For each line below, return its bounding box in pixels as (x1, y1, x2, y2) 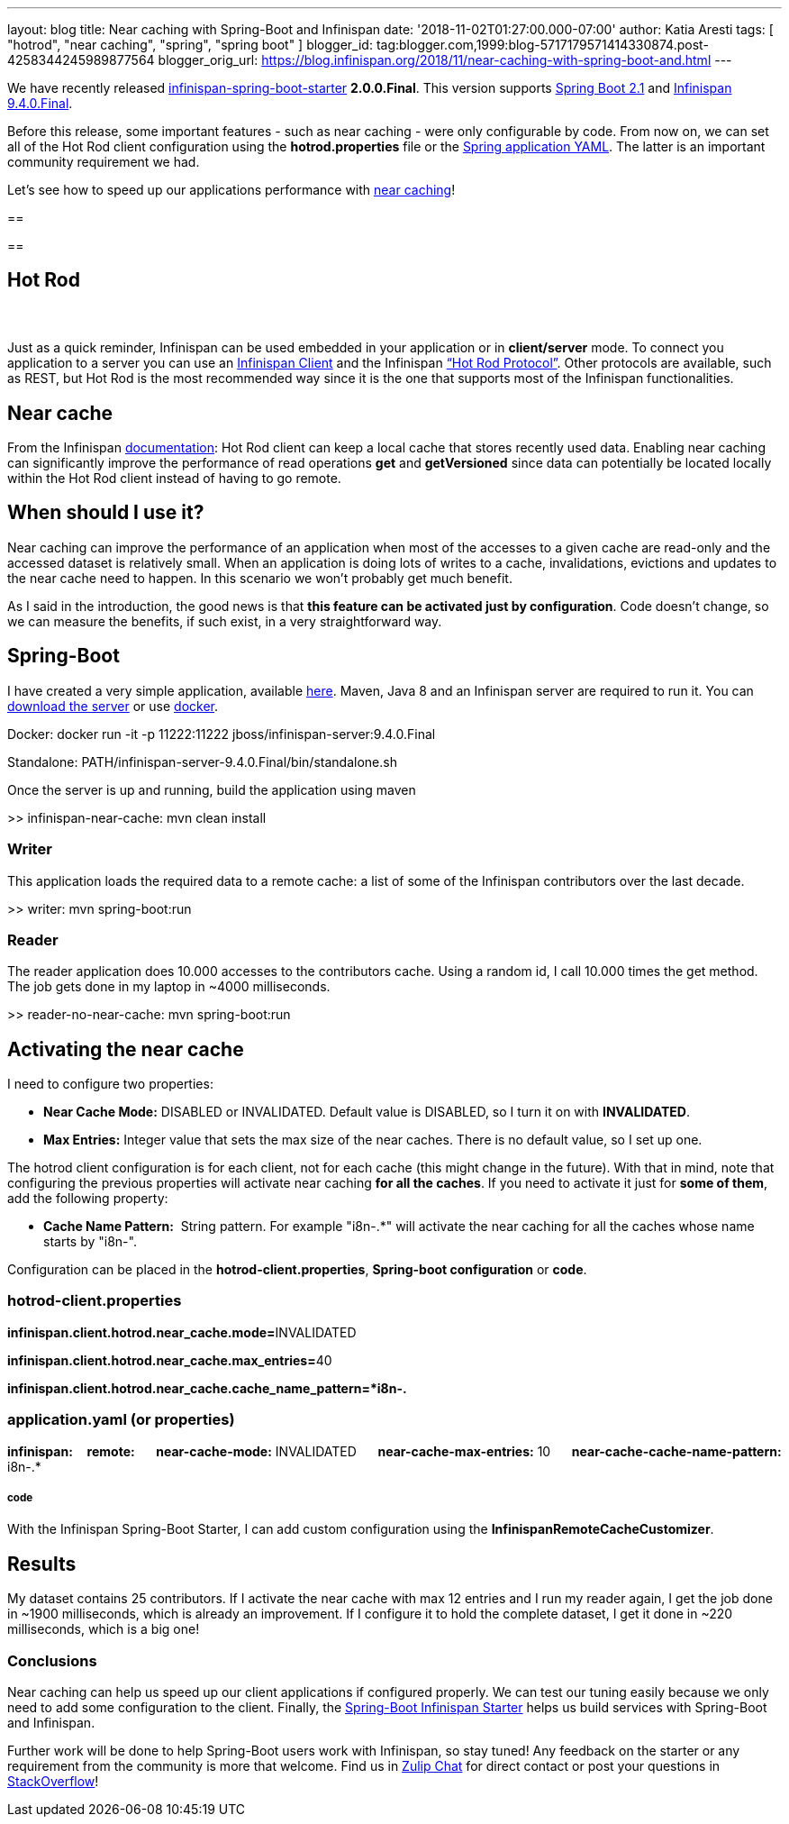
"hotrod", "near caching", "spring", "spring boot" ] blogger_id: (7, 37, 373, 52)
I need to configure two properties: (7, 1076, 213, 1092)
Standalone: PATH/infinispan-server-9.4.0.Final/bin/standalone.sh (7, 753, 397, 770)
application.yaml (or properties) (7, 1410, 235, 1429)
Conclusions (7, 1651, 97, 1670)
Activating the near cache (7, 1037, 244, 1061)
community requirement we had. (7, 154, 200, 169)
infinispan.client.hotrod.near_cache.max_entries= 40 (7, 1352, 332, 1368)
